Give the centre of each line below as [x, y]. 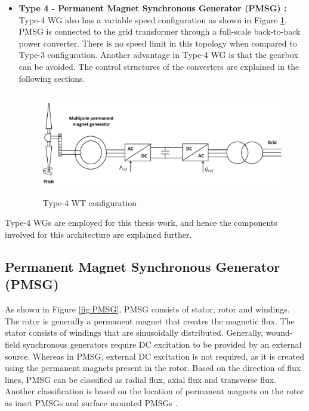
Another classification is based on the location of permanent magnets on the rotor [154, 391]
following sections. [52, 78]
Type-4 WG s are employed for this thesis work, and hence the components [141, 223]
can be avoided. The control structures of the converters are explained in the [159, 66]
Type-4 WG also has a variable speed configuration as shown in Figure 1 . [153, 19]
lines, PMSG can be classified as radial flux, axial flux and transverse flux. [141, 379]
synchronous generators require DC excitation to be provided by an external [162, 344]
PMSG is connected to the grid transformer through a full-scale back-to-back [160, 31]
